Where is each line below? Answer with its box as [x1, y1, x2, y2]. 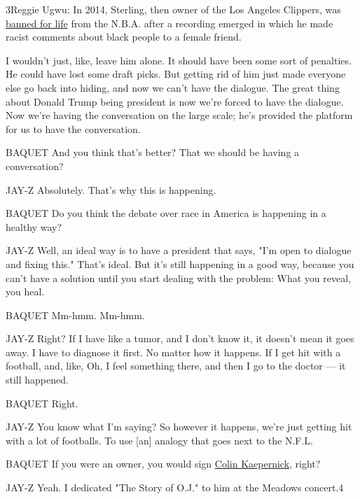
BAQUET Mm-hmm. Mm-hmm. [6, 307, 145, 322]
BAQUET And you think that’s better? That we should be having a [6, 145, 300, 160]
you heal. [6, 284, 45, 299]
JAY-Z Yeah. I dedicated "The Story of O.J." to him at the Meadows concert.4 [6, 480, 344, 495]
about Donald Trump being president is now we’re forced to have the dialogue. [6, 94, 344, 108]
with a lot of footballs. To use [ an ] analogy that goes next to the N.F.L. [6, 433, 313, 447]
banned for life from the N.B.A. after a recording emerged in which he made [6, 15, 333, 30]
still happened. [6, 372, 69, 387]
